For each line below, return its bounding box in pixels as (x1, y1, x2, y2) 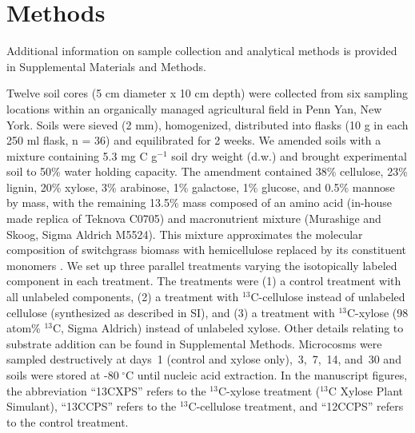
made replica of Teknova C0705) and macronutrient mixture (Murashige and (6, 210, 381, 227)
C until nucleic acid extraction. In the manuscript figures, (126, 367, 408, 383)
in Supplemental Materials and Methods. (6, 58, 206, 74)
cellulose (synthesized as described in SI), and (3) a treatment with (6, 304, 335, 320)
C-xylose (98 (346, 304, 409, 320)
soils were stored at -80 (6, 367, 119, 383)
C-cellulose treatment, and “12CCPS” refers (188, 398, 404, 415)
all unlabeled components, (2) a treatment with (6, 288, 239, 305)
